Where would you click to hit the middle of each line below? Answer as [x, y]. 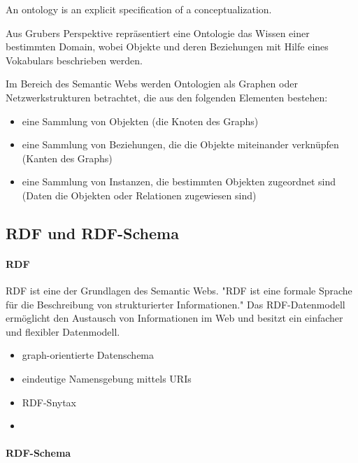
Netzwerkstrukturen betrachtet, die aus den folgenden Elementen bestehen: [167, 97]
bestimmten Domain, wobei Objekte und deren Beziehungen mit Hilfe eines [167, 47]
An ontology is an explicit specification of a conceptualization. [139, 9]
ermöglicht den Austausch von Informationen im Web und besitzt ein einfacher [174, 318]
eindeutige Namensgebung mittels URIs [107, 379]
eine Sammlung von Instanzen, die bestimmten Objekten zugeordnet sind [179, 181]
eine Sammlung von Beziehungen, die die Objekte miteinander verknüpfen [180, 144]
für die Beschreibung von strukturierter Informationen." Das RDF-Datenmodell [176, 304]
